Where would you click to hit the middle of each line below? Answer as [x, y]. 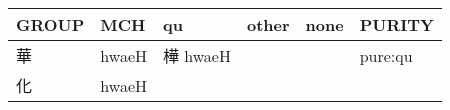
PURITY [396, 24]
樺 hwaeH [196, 55]
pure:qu [386, 55]
